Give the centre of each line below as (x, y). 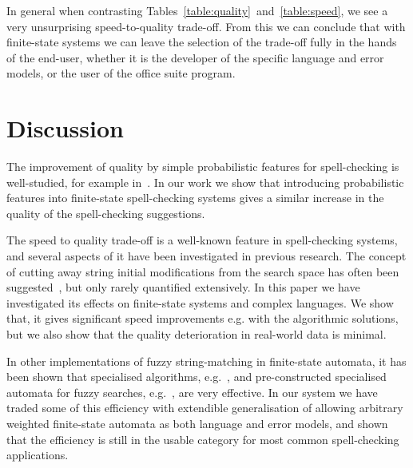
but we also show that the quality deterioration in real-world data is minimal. (197, 334)
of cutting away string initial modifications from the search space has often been (203, 271)
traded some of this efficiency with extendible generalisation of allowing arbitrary (205, 408)
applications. (38, 455)
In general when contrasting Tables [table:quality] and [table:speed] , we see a (197, 10)
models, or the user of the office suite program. (121, 73)
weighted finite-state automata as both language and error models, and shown (197, 423)
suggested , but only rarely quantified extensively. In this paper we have (183, 287)
